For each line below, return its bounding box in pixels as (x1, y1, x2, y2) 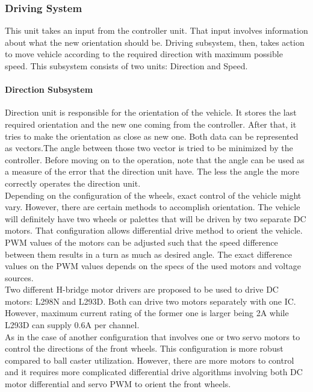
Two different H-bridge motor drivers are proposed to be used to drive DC (5, 283, 279, 296)
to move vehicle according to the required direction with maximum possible (5, 48, 283, 60)
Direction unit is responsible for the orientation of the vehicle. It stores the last (5, 106, 297, 119)
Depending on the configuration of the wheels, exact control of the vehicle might (5, 188, 302, 201)
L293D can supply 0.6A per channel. (5, 319, 140, 331)
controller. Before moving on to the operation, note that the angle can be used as (5, 153, 305, 166)
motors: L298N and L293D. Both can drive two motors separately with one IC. (5, 294, 296, 307)
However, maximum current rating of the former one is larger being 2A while (5, 306, 289, 319)
